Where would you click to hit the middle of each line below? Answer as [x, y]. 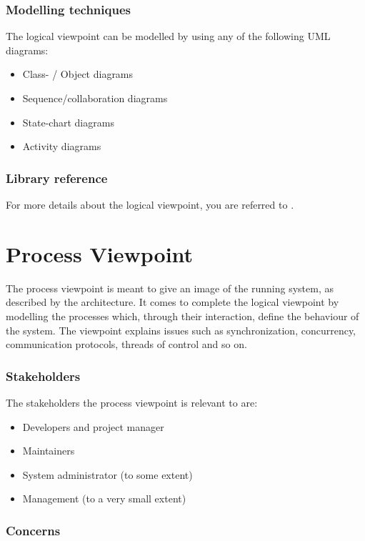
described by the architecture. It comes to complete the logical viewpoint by [172, 302]
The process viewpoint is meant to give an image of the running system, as [170, 288]
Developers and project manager [93, 426]
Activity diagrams [62, 146]
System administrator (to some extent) [107, 474]
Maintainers [49, 451]
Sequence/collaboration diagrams [95, 98]
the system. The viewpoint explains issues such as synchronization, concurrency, [181, 330]
